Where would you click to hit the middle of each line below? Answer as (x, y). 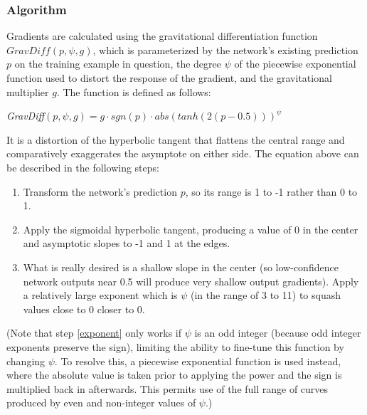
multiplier (28, 91)
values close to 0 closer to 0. (84, 309)
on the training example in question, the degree (118, 64)
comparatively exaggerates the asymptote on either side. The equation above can (183, 153)
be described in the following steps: (83, 167)
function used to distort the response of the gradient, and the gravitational (169, 78)
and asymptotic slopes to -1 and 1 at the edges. (127, 243)
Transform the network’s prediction (100, 191)
